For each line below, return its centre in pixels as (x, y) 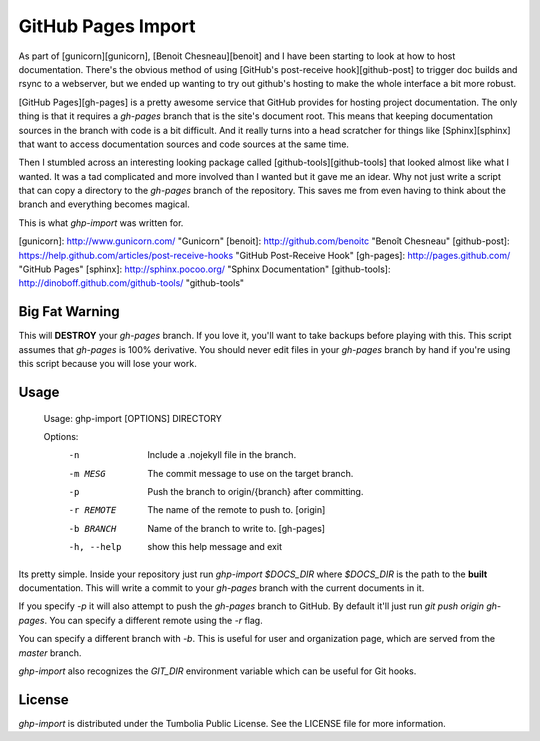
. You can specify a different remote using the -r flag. (154, 620)
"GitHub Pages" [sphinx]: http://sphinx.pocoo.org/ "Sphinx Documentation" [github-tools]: (204, 269)
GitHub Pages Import (107, 26)
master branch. (50, 652)
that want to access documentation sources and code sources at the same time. (184, 144)
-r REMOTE (92, 510)
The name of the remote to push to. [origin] (236, 510)
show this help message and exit (214, 547)
